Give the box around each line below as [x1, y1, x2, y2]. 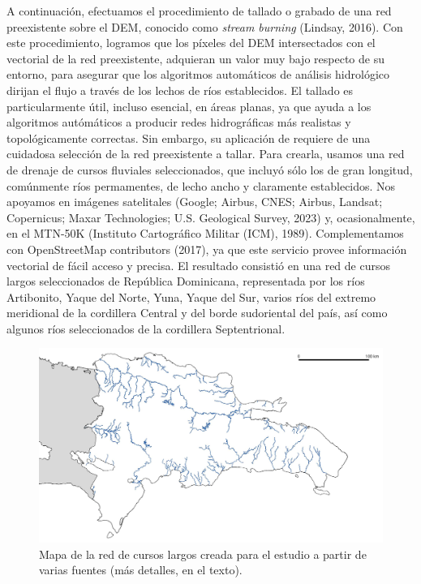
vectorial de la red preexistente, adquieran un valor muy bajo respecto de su [6, 49, 384, 67]
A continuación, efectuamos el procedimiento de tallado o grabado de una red [6, 2, 392, 19]
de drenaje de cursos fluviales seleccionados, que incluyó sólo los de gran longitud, [6, 161, 413, 178]
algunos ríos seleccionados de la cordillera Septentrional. [6, 320, 286, 337]
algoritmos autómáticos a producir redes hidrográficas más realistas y [6, 114, 351, 131]
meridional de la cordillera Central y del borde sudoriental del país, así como [6, 304, 388, 321]
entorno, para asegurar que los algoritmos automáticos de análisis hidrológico [6, 66, 390, 83]
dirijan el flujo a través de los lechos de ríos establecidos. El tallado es [6, 81, 354, 98]
